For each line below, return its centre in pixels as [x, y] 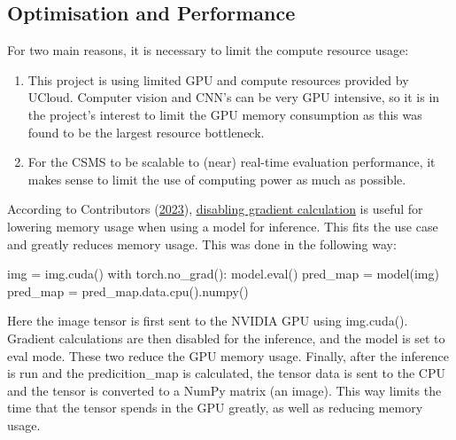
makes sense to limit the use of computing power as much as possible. [217, 179]
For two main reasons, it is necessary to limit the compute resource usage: [208, 50]
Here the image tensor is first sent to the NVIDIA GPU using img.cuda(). [208, 321]
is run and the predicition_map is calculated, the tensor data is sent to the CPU [226, 373]
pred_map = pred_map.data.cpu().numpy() [128, 291]
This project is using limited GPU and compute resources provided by [218, 79]
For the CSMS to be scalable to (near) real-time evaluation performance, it [232, 162]
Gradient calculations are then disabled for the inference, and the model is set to [226, 338]
